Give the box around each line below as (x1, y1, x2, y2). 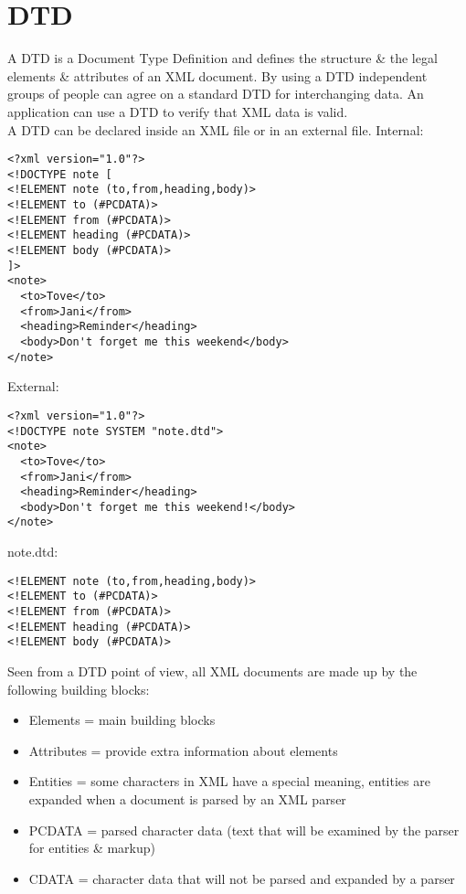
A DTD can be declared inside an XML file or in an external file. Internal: (7, 120, 424, 139)
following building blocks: (7, 679, 150, 698)
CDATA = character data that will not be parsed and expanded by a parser (28, 868, 455, 888)
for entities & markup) (28, 838, 156, 857)
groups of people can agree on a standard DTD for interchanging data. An (7, 84, 424, 103)
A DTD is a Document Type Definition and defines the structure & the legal (7, 48, 438, 68)
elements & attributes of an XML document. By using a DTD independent (7, 66, 428, 85)
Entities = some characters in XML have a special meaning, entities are (28, 772, 430, 791)
